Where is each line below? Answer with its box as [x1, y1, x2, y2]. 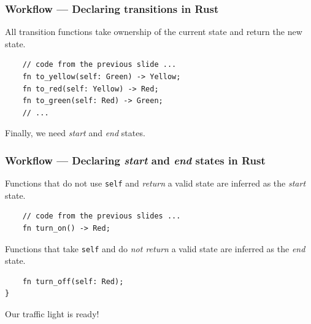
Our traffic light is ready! [5, 307, 99, 320]
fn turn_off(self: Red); [22, 277, 124, 286]
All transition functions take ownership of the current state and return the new [5, 25, 302, 38]
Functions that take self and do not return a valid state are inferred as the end [5, 242, 305, 255]
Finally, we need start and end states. [5, 126, 145, 139]
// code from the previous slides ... [22, 212, 181, 221]
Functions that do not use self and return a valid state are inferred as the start [5, 177, 306, 190]
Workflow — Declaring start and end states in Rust [5, 152, 266, 168]
